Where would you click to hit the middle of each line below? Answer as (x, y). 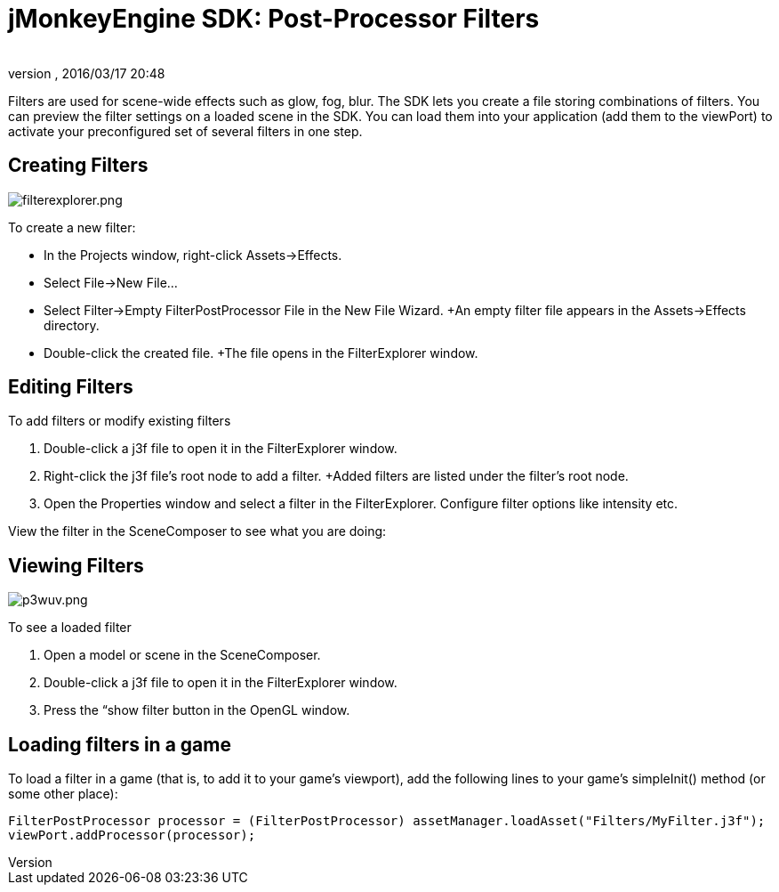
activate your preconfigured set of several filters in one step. (185, 131)
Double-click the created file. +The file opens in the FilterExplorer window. (261, 353)
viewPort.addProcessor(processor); (132, 835)
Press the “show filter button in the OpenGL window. (197, 710)
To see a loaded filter (70, 628)
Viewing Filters (76, 565)
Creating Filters (78, 166)
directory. (72, 325)
